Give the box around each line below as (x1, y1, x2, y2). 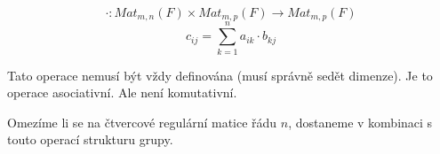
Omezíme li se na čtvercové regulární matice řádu (7, 112, 277, 131)
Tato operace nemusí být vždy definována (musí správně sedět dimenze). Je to (7, 65, 433, 84)
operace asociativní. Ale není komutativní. (7, 83, 237, 102)
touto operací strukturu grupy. (7, 130, 173, 149)
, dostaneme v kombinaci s (288, 112, 433, 131)
